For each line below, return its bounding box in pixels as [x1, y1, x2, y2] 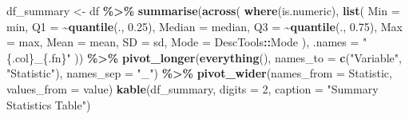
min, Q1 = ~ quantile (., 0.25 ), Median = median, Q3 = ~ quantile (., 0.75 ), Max [6, 18, 403, 34]
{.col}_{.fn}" [6, 49, 71, 65]
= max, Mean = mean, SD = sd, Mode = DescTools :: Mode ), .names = [6, 34, 359, 50]
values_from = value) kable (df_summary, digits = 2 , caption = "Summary [6, 80, 379, 97]
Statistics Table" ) [6, 96, 91, 113]
